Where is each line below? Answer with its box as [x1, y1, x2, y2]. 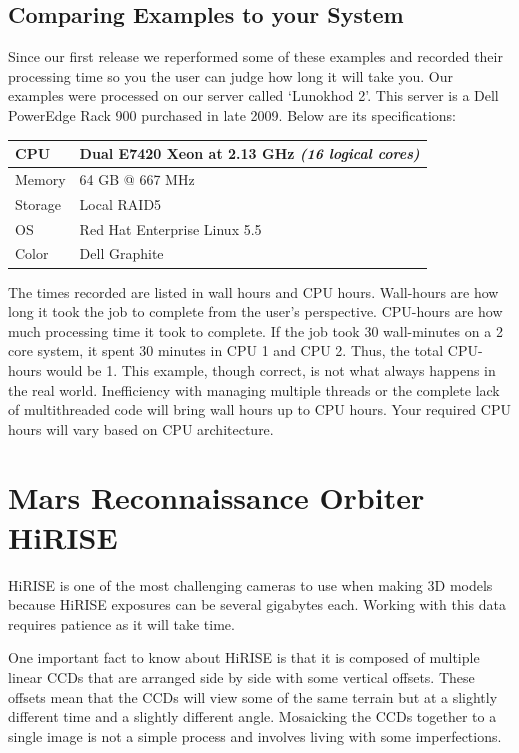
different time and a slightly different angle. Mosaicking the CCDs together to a [8, 706, 497, 727]
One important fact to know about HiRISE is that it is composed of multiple [8, 647, 480, 668]
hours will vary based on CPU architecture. [8, 418, 274, 439]
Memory [15, 168, 66, 189]
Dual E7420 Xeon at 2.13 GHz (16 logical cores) [79, 143, 420, 164]
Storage [15, 193, 61, 214]
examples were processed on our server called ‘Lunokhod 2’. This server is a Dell [8, 85, 499, 106]
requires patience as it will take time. [8, 613, 235, 634]
